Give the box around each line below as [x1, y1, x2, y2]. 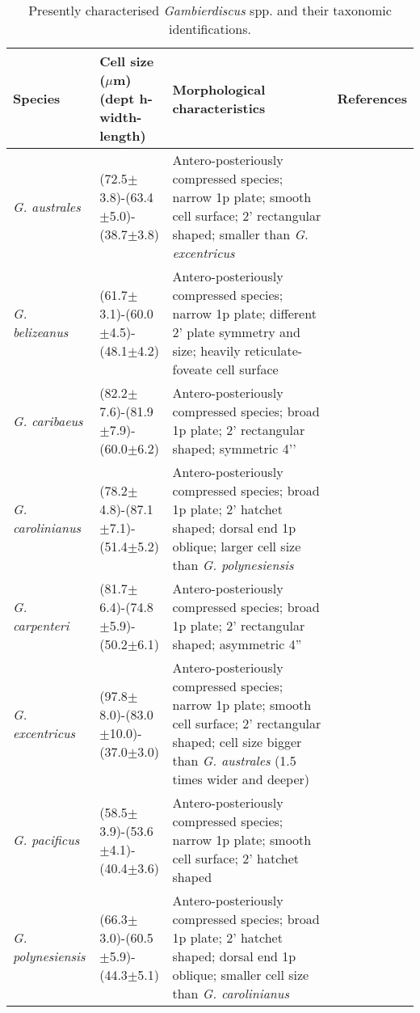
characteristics [172, 98, 266, 117]
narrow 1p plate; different [172, 304, 317, 323]
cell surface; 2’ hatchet [172, 849, 300, 867]
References [337, 89, 407, 108]
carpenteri [13, 616, 69, 635]
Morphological [172, 79, 266, 99]
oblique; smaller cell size [172, 965, 309, 984]
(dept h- [99, 89, 153, 108]
